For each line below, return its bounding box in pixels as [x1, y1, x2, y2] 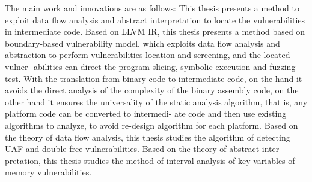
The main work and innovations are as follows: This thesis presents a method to [5, 2, 299, 14]
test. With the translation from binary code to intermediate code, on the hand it [5, 72, 302, 84]
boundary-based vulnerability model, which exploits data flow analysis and [5, 37, 280, 49]
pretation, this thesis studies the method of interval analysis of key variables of [5, 154, 295, 166]
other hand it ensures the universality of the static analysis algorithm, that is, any [5, 95, 308, 108]
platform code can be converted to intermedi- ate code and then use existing [5, 107, 287, 120]
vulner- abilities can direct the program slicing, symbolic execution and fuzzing [5, 60, 296, 72]
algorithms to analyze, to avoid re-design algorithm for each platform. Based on [5, 119, 298, 131]
